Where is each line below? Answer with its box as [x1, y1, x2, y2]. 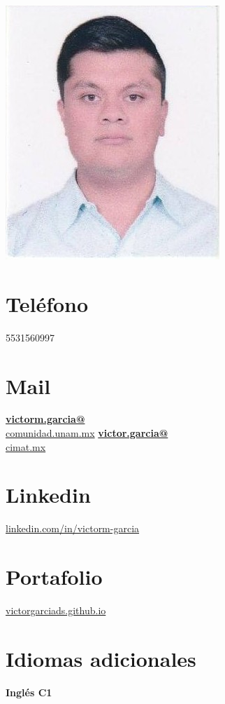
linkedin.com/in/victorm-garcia [6, 521, 140, 536]
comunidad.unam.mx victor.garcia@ [6, 426, 168, 440]
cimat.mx [6, 439, 46, 454]
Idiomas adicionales [6, 644, 196, 672]
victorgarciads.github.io [6, 603, 106, 618]
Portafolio [6, 562, 103, 591]
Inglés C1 [6, 684, 52, 699]
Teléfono [6, 289, 89, 318]
